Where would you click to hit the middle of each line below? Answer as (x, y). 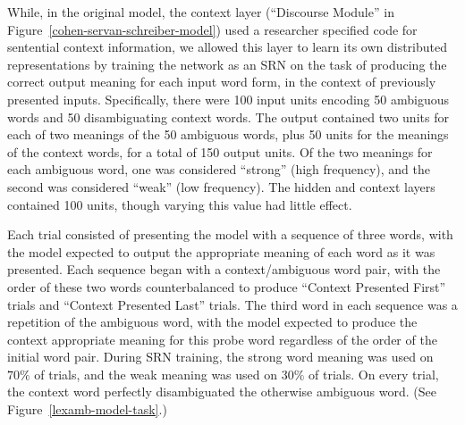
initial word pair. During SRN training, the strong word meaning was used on (220, 357)
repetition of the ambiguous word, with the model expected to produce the (212, 322)
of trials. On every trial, (374, 374)
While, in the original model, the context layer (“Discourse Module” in (201, 12)
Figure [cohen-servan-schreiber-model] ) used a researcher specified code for (212, 29)
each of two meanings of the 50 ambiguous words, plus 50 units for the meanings (228, 134)
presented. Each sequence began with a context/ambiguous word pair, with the (224, 269)
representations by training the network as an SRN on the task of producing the (227, 64)
